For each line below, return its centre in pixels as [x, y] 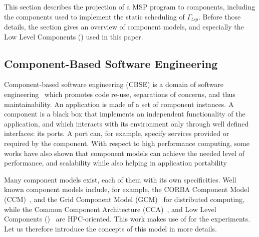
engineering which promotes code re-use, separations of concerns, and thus [120, 94]
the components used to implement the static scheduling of [94, 16]
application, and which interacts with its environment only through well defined [126, 123]
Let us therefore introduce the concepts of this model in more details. [110, 228]
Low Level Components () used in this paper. [74, 36]
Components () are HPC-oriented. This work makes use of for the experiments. [127, 219]
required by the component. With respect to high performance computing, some [127, 143]
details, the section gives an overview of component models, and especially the [124, 27]
